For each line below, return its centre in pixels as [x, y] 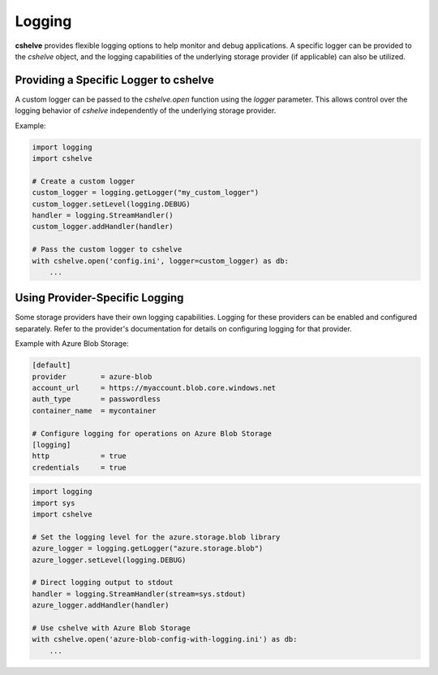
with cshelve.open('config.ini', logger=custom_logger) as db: [161, 261]
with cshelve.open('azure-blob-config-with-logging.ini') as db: [165, 639]
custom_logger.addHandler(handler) [103, 227]
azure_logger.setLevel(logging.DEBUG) [109, 560]
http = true [79, 456]
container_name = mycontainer [94, 411]
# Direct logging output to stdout [103, 582]
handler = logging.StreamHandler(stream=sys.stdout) [139, 594]
